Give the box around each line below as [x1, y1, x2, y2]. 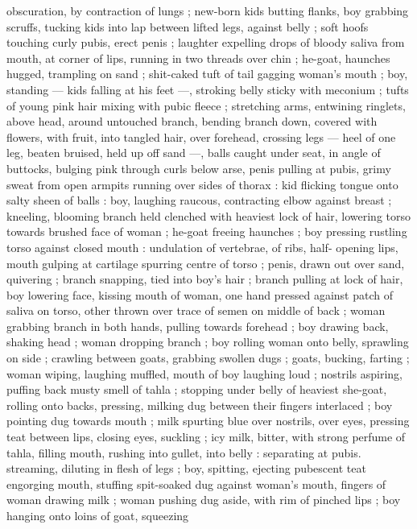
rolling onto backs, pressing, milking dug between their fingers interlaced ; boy [6, 396, 393, 413]
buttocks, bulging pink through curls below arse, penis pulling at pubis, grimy [6, 159, 391, 176]
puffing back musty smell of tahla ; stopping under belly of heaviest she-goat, [6, 381, 387, 398]
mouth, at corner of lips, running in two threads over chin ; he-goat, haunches [6, 49, 390, 66]
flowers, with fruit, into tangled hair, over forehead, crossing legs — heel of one [6, 128, 396, 145]
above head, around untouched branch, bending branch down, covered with [6, 113, 378, 130]
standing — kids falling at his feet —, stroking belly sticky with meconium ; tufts [6, 81, 409, 97]
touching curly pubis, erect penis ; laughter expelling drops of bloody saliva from [6, 34, 405, 51]
